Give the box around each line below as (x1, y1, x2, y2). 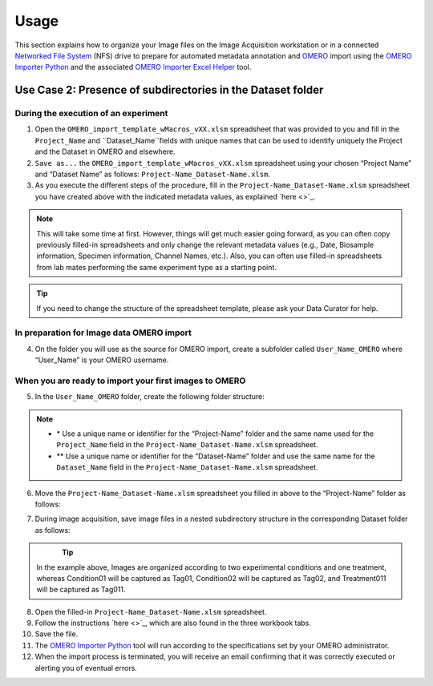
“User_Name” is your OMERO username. (34, 355, 169, 365)
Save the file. (34, 629, 79, 639)
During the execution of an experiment (14, 108, 168, 119)
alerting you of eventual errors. (34, 663, 138, 672)
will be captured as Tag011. (36, 585, 126, 595)
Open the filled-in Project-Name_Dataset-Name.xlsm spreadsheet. (34, 607, 267, 616)
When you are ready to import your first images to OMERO (14, 375, 246, 386)
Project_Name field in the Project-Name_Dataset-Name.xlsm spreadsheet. (56, 440, 318, 450)
